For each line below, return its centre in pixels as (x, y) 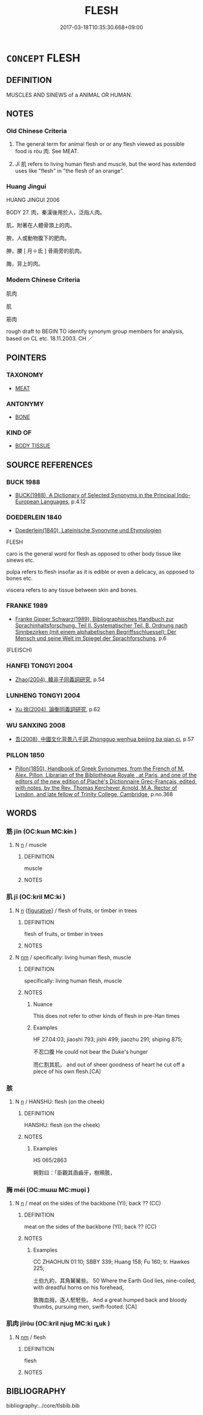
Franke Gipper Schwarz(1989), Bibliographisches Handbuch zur (94, 619)
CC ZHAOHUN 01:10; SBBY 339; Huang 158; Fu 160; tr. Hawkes (111, 1262)
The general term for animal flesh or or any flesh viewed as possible (100, 144)
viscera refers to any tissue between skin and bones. (72, 590)
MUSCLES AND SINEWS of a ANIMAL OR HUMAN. (69, 95)
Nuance (43, 1004)
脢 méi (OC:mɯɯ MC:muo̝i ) (48, 1190)
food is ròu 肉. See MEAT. (47, 151)
